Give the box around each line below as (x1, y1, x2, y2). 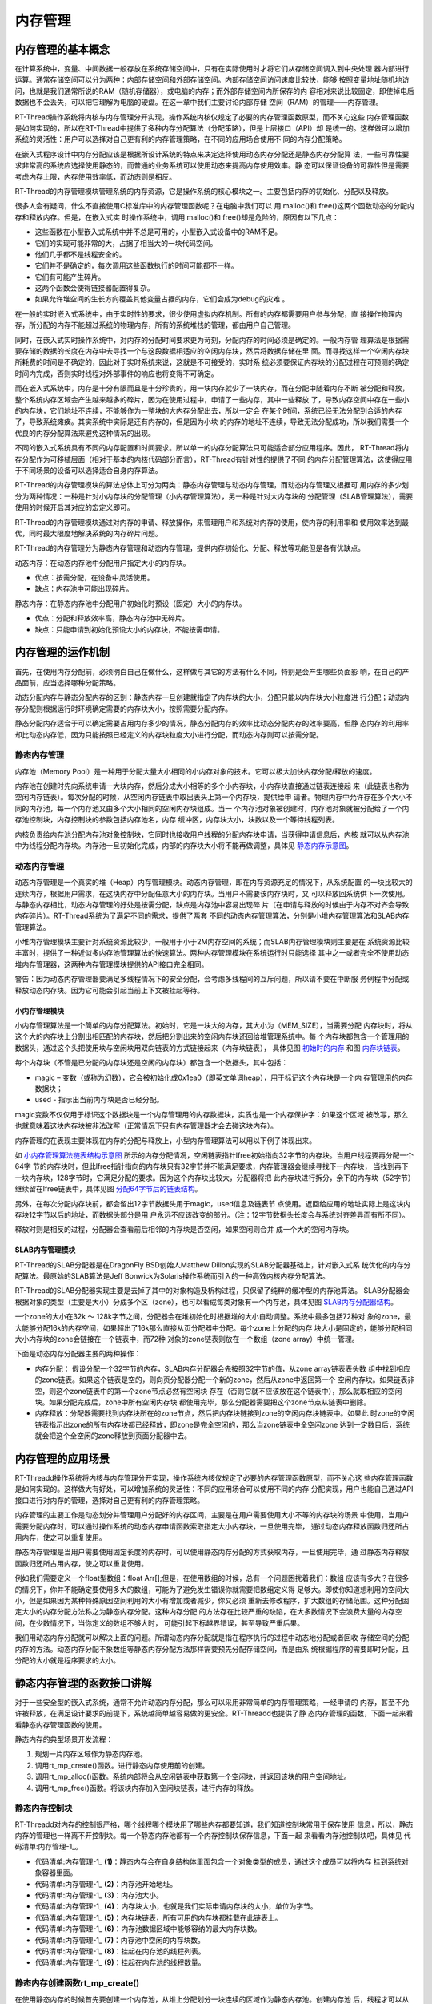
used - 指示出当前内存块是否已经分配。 (34, 1095, 164, 1105)
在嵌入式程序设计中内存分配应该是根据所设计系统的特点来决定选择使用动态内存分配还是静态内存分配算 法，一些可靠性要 (14, 149, 410, 159)
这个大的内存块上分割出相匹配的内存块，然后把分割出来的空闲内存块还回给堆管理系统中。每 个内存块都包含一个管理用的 (14, 1032, 410, 1041)
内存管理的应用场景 (14, 1452, 110, 1465)
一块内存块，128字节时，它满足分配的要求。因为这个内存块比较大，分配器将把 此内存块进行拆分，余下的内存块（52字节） (14, 1173, 415, 1182)
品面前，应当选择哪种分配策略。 (14, 677, 120, 687)
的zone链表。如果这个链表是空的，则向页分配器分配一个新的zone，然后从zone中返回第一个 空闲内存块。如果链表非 (34, 1375, 415, 1384)
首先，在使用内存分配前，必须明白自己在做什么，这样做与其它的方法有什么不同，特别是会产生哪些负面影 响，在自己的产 (14, 666, 410, 677)
